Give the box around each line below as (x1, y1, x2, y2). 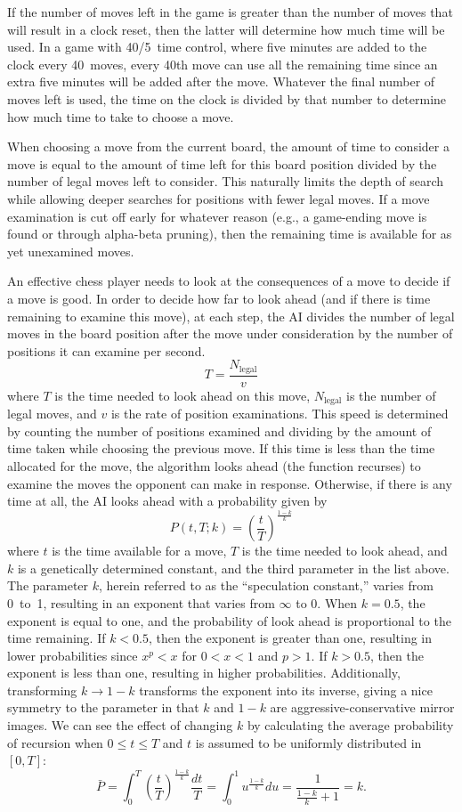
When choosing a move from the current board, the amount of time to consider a (7, 137, 450, 156)
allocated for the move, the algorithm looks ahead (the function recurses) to (7, 457, 421, 475)
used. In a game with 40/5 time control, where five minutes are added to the (7, 37, 427, 56)
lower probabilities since (7, 646, 138, 664)
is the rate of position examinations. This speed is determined (110, 404, 449, 423)
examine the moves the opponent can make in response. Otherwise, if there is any (7, 474, 452, 492)
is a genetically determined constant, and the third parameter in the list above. (17, 558, 450, 577)
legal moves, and (7, 404, 97, 423)
